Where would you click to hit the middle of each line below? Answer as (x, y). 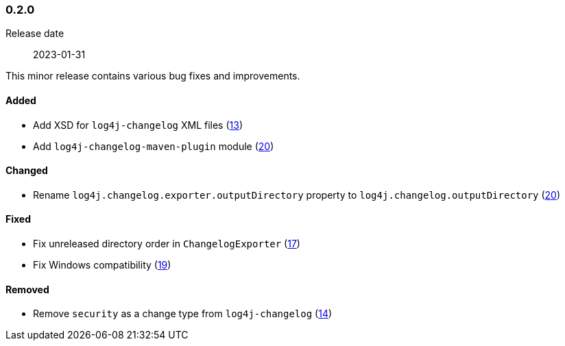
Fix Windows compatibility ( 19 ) (102, 265)
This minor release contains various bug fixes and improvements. (153, 76)
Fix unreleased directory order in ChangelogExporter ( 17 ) (167, 244)
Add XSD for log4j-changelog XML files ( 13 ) (138, 125)
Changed (27, 171)
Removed (27, 289)
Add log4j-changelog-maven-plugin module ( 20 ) (154, 146)
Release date (35, 34)
